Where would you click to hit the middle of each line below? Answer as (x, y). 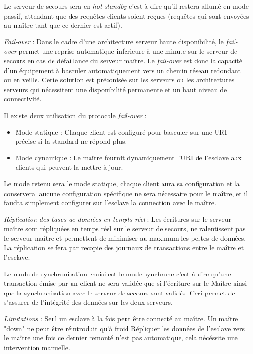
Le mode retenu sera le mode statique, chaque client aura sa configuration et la (122, 183)
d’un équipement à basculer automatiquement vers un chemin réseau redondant (122, 70)
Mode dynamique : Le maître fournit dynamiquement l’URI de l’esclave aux (128, 157)
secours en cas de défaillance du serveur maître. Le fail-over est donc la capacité (123, 60)
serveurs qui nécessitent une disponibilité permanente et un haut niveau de (116, 89)
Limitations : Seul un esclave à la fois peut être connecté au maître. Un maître (121, 319)
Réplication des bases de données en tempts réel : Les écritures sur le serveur (118, 219)
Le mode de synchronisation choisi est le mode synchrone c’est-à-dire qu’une (117, 273)
